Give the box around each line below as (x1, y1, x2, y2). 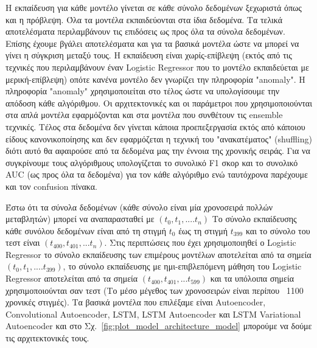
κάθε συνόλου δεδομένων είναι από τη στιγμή (5, 224, 167, 237)
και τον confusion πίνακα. (5, 179, 97, 192)
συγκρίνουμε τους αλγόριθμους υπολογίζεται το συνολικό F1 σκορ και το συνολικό (5, 156, 298, 169)
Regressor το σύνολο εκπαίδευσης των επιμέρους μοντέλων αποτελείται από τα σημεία (5, 248, 312, 260)
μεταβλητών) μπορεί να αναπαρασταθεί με (5, 212, 155, 225)
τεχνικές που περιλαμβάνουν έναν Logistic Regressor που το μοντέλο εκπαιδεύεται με (5, 60, 309, 73)
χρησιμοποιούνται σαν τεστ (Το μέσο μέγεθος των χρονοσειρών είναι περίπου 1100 (5, 284, 304, 296)
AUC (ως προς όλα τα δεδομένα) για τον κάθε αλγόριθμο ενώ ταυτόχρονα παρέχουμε (5, 168, 308, 181)
